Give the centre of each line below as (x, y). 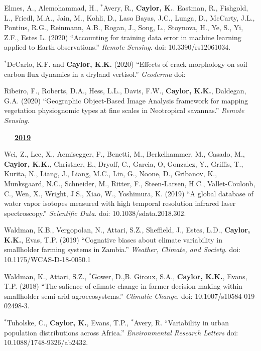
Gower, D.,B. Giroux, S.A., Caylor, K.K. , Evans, (169, 276)
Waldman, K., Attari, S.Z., (45, 276)
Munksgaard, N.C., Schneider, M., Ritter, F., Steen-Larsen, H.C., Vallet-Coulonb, (130, 183)
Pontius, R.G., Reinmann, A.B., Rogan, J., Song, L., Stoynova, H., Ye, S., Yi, (124, 27)
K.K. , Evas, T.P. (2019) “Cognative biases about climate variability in (113, 239)
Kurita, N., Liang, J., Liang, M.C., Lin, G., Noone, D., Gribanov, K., (111, 173)
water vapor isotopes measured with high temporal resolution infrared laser (120, 203)
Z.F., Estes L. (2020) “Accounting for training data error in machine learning (123, 37)
